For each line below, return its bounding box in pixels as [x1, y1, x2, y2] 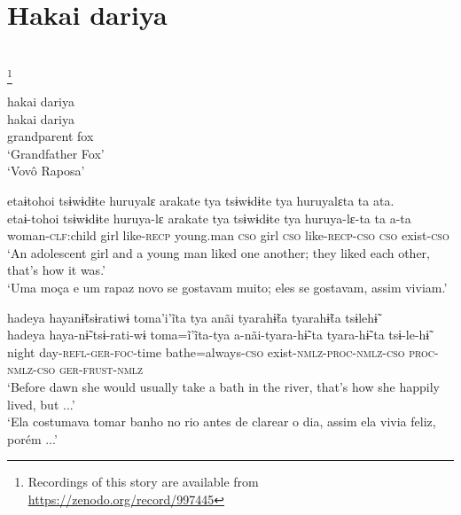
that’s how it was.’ [7, 261, 105, 279]
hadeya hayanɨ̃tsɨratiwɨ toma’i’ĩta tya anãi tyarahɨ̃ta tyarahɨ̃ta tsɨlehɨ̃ [7, 308, 378, 326]
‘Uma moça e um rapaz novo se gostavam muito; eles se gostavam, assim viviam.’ [7, 277, 448, 296]
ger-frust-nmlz [59, 360, 144, 378]
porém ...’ [7, 429, 58, 448]
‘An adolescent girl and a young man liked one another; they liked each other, [7, 243, 430, 261]
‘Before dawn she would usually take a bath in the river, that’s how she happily [7, 377, 440, 395]
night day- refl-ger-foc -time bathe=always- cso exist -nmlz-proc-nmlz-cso [7, 342, 405, 361]
